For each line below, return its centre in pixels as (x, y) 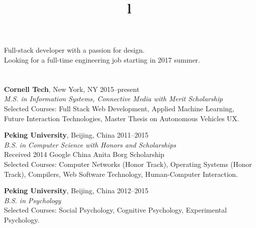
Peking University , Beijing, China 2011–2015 (76, 135)
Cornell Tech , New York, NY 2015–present (72, 89)
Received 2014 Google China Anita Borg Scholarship (84, 154)
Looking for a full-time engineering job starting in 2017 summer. (102, 59)
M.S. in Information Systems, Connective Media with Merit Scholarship (114, 99)
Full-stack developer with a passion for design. (74, 50)
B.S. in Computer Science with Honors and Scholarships (90, 144)
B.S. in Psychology (33, 200)
